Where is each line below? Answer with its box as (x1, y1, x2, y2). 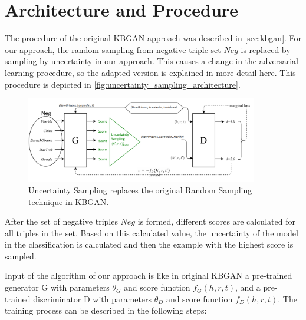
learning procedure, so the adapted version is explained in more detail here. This (5, 66, 296, 78)
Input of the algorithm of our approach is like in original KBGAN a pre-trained (5, 269, 292, 282)
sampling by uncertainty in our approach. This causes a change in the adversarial (5, 55, 298, 67)
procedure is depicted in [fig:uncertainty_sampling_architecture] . (5, 78, 241, 90)
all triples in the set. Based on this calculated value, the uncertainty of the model (5, 226, 298, 239)
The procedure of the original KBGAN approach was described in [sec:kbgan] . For (5, 32, 302, 44)
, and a (235, 281, 261, 293)
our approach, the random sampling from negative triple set (5, 43, 221, 55)
